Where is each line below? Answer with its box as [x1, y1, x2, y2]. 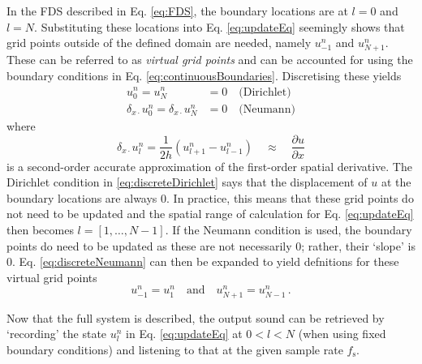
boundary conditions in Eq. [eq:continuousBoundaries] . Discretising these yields [6, 66, 402, 84]
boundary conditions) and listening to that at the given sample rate [6, 340, 343, 358]
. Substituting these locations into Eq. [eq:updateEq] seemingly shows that [34, 18, 405, 35]
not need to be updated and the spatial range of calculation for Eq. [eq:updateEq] [6, 205, 414, 222]
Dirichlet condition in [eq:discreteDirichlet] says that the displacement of [6, 173, 368, 191]
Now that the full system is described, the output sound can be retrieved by [6, 309, 385, 326]
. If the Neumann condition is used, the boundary [165, 221, 412, 238]
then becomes [6, 221, 74, 238]
